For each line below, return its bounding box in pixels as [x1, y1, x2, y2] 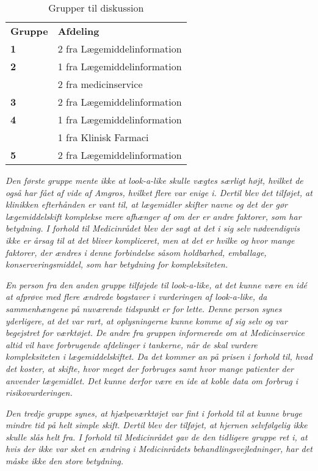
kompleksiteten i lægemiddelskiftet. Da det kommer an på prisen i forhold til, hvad [5, 350, 313, 363]
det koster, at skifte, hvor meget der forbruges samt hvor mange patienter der [5, 362, 294, 374]
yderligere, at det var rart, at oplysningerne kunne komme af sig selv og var [5, 314, 287, 327]
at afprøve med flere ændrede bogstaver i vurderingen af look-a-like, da [5, 290, 267, 303]
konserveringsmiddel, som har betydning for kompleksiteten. [5, 258, 228, 271]
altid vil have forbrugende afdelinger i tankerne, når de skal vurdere [5, 338, 258, 351]
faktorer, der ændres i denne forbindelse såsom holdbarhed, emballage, [5, 246, 267, 258]
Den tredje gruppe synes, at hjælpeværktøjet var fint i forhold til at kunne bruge [5, 406, 302, 419]
